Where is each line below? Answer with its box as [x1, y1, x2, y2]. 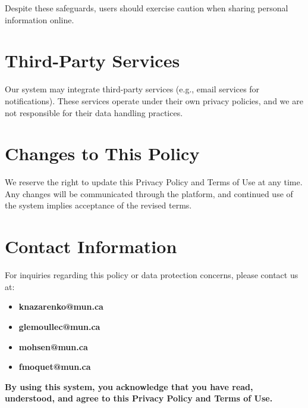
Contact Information [5, 234, 177, 258]
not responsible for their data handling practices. [5, 106, 183, 119]
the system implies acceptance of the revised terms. [5, 199, 192, 211]
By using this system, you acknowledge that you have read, [5, 380, 253, 393]
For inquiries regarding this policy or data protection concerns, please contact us [5, 269, 298, 281]
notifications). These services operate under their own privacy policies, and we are [5, 94, 303, 107]
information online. [5, 13, 74, 26]
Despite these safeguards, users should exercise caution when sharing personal [5, 2, 288, 14]
